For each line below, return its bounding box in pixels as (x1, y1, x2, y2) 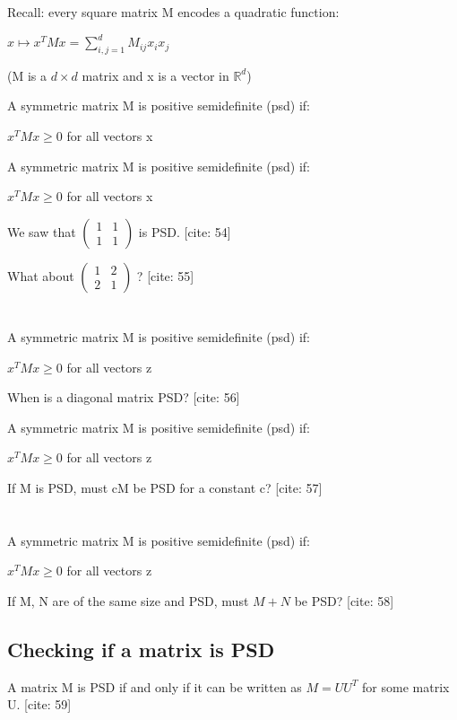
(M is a (7, 66, 47, 84)
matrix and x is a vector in (82, 66, 229, 84)
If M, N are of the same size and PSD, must (7, 591, 249, 610)
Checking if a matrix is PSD (7, 635, 275, 663)
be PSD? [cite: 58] (294, 591, 394, 610)
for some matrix (362, 677, 450, 696)
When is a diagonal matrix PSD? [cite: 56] (7, 388, 240, 407)
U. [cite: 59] (7, 695, 72, 714)
